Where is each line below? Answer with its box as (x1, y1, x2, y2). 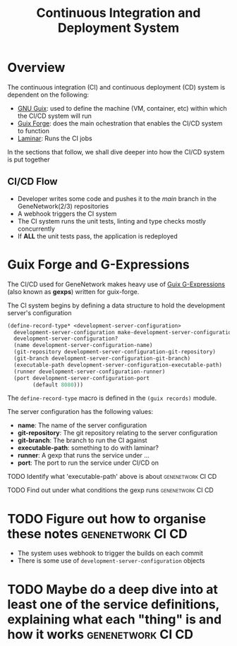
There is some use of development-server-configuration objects (17, 556, 205, 565)
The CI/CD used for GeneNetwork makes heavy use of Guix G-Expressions (7, 280, 226, 288)
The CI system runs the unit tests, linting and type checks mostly (17, 217, 207, 225)
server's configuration (7, 308, 72, 317)
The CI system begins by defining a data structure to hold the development (7, 301, 226, 310)
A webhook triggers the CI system (17, 209, 117, 218)
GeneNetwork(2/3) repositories (17, 202, 109, 210)
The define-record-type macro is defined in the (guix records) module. (7, 394, 217, 403)
